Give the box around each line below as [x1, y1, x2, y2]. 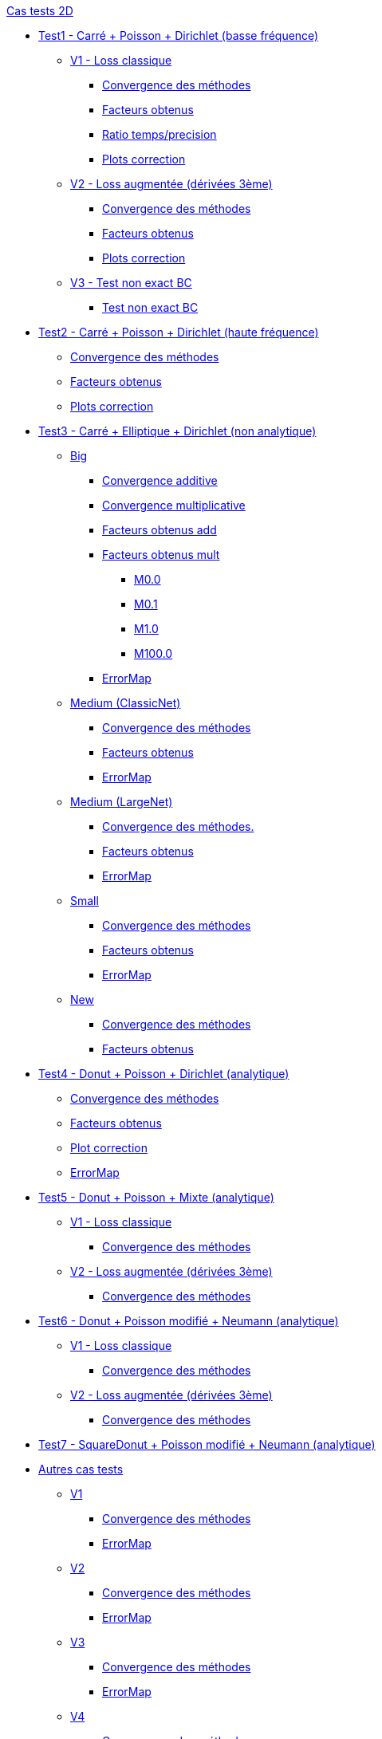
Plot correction [70, 1141, 148, 1155]
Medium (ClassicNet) [70, 696, 181, 710]
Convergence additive [102, 474, 218, 487]
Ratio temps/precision [102, 128, 217, 141]
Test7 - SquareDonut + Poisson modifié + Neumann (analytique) [38, 1438, 376, 1451]
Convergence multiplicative [102, 498, 246, 512]
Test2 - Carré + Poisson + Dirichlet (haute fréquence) [38, 325, 319, 339]
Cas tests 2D [6, 4, 73, 18]
